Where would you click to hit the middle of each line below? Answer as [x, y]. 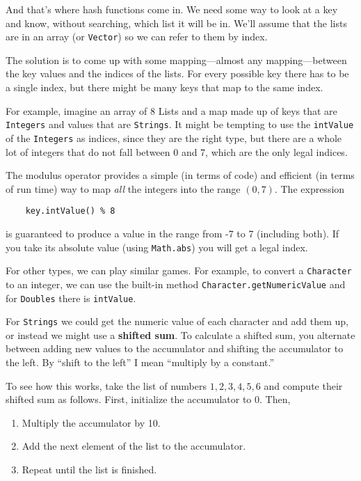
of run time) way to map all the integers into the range [123, 188]
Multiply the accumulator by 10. [91, 422]
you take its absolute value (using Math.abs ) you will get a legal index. [157, 247]
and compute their [303, 385]
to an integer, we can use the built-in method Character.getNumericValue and [176, 284]
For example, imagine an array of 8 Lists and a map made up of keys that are [171, 110]
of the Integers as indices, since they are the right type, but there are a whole [174, 137]
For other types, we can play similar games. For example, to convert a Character [179, 270]
